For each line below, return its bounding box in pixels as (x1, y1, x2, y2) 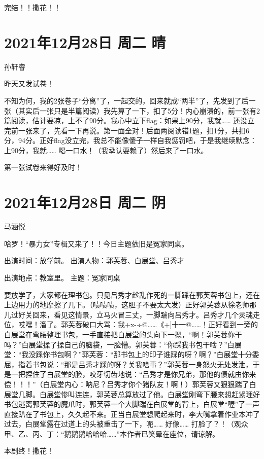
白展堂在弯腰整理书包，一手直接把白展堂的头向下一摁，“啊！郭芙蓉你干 (4, 329, 242, 339)
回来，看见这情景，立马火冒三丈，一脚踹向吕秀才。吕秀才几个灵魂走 (32, 309, 260, 320)
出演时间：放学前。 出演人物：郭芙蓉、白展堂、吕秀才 (4, 255, 184, 266)
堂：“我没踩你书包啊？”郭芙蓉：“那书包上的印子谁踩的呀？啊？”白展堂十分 (4, 349, 252, 360)
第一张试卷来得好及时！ (4, 162, 82, 172)
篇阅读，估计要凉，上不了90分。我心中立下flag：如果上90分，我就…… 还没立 (4, 115, 255, 126)
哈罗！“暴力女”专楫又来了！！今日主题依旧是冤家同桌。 (4, 238, 189, 249)
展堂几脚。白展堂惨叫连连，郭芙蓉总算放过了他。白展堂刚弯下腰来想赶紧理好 (4, 389, 260, 399)
